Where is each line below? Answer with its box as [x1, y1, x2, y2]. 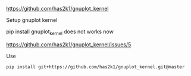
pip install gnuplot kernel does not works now [6, 28, 114, 36]
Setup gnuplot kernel [6, 17, 58, 23]
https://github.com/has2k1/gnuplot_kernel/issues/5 [6, 41, 131, 48]
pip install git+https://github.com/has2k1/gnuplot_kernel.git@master [6, 64, 185, 70]
